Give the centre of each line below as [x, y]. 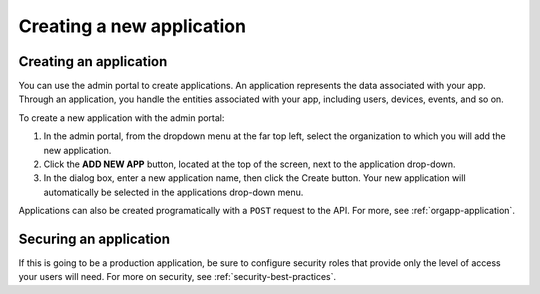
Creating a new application [132, 26]
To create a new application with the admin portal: [121, 117]
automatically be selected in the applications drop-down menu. [173, 192]
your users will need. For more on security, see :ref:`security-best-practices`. [177, 277]
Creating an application [93, 61]
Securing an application [94, 239]
